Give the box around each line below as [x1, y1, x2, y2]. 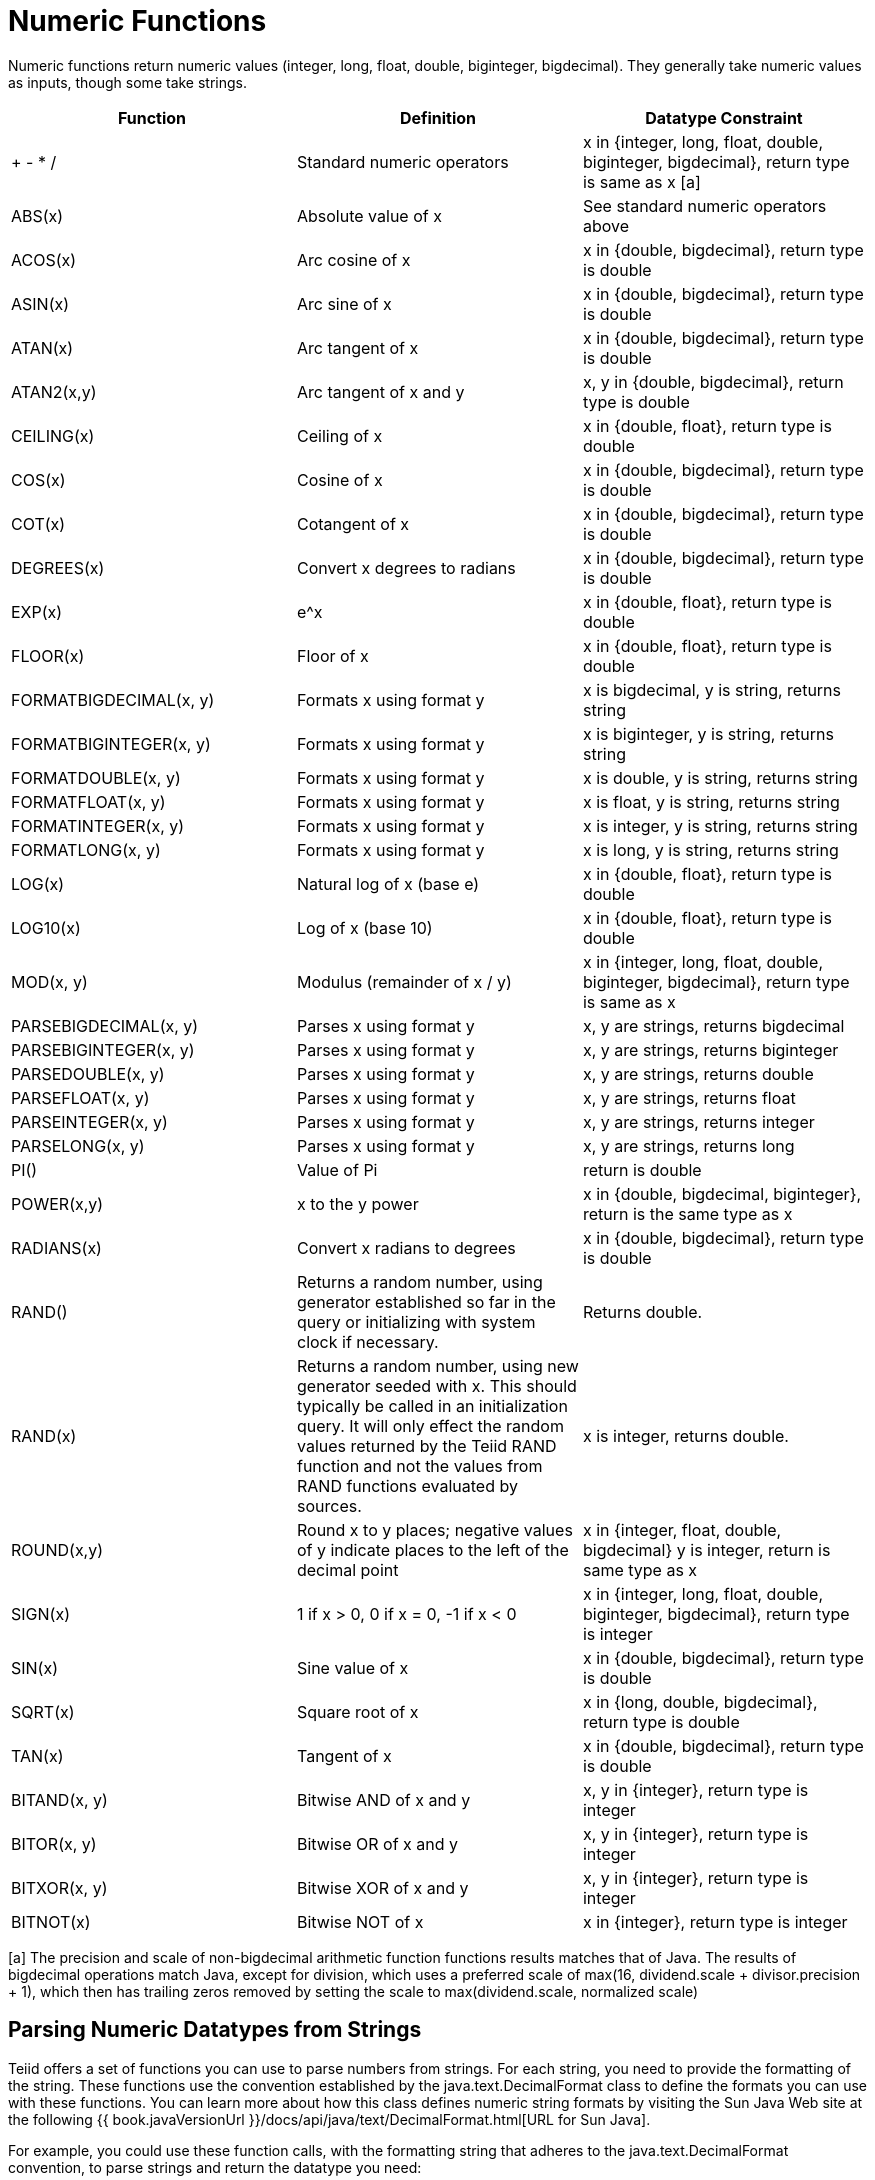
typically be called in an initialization [296, 1395, 568, 1416]
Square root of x [296, 1701, 419, 1722]
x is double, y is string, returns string [582, 767, 858, 788]
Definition [399, 107, 477, 128]
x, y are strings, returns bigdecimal [582, 1015, 845, 1036]
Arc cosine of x [296, 249, 411, 270]
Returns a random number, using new [296, 1355, 579, 1376]
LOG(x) [11, 873, 65, 894]
